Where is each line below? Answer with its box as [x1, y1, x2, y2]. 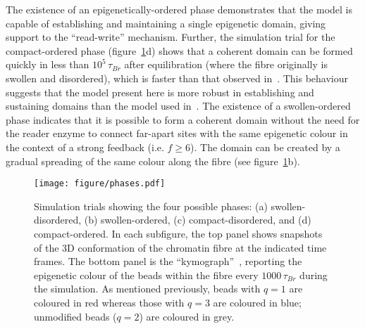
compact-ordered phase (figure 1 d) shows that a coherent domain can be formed [6, 43, 353, 58]
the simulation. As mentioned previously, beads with [34, 281, 261, 296]
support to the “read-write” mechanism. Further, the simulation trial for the [6, 30, 335, 44]
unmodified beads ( [34, 309, 117, 323]
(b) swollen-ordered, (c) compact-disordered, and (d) [84, 212, 311, 227]
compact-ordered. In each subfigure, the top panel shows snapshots [34, 226, 323, 240]
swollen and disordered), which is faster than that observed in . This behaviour [6, 70, 349, 85]
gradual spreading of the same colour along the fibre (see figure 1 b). [6, 153, 300, 168]
